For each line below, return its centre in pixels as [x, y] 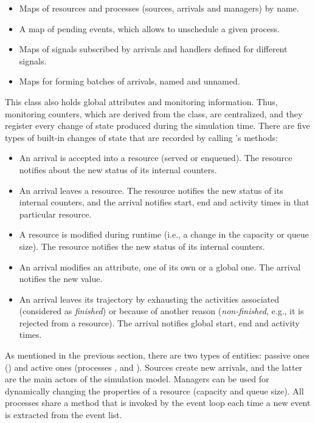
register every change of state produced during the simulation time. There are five [157, 126]
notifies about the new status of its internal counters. [118, 169]
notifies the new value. [61, 279]
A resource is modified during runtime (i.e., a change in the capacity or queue [164, 234]
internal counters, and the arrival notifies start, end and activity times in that [164, 202]
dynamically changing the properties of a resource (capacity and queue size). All [154, 390]
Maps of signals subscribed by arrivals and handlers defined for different [153, 49]
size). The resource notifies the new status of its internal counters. [142, 246]
